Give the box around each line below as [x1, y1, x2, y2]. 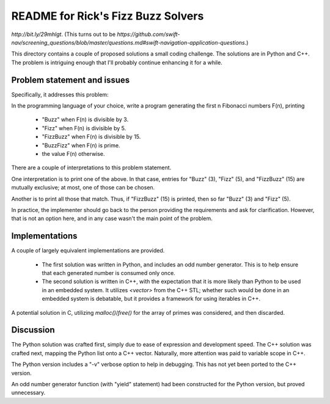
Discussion [11, 325, 55, 336]
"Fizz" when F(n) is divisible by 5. [42, 124, 127, 131]
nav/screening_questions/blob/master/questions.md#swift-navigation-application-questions [11, 39, 245, 46]
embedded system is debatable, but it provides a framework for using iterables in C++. [42, 295, 261, 303]
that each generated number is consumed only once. [42, 270, 175, 276]
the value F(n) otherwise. [42, 150, 105, 157]
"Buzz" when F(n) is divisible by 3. [42, 116, 128, 123]
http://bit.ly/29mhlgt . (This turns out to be [11, 31, 116, 38]
